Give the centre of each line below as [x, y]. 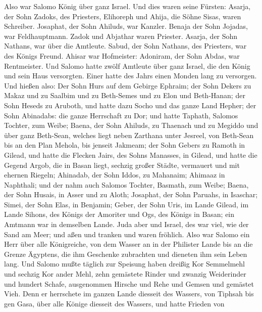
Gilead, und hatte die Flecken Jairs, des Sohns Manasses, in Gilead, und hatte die [131, 154]
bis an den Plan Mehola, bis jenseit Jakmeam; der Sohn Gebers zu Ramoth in [125, 145]
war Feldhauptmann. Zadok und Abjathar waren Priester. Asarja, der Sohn [121, 36]
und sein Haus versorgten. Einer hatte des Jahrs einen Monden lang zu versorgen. [130, 76]
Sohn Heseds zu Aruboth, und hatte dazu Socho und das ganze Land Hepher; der [130, 105]
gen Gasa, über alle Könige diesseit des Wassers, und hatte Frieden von [114, 303]
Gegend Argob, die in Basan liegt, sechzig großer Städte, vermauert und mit [122, 165]
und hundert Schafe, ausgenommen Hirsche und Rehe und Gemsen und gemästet [129, 283]
